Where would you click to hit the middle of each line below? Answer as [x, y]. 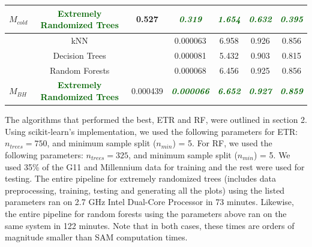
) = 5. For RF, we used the [222, 143]
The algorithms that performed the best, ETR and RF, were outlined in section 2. [156, 120]
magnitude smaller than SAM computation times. [96, 237]
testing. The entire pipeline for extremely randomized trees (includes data [140, 178]
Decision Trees [79, 55]
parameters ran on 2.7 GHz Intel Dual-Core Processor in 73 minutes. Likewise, [149, 202]
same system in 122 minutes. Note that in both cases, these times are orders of [150, 225]
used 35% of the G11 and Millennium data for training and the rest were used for [155, 166]
